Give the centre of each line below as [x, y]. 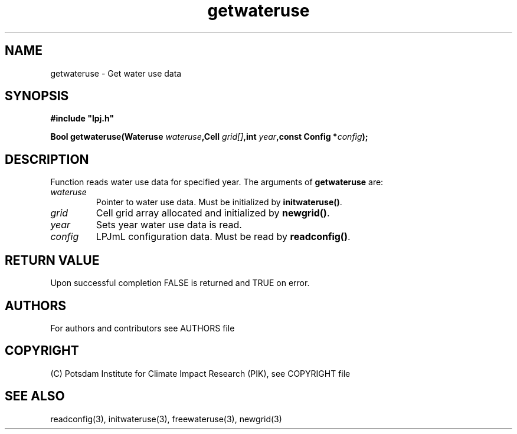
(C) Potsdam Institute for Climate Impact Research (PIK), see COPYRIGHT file [200, 373]
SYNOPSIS [37, 96]
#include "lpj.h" [82, 119]
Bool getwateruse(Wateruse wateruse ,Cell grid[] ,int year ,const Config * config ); [209, 137]
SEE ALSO [35, 396]
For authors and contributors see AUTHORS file [143, 328]
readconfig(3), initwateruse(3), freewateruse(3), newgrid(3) [166, 419]
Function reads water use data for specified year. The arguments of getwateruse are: [217, 182]
